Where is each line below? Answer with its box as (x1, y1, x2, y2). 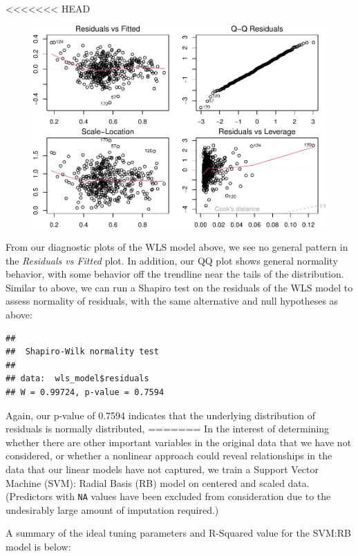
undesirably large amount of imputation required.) (6, 502, 219, 517)
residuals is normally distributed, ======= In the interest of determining (6, 421, 330, 436)
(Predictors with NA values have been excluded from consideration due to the (6, 489, 331, 504)
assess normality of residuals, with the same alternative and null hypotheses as (6, 294, 339, 308)
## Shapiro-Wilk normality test (6, 347, 159, 357)
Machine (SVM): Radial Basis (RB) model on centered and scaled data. (6, 475, 310, 490)
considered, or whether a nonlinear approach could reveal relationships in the (6, 448, 332, 463)
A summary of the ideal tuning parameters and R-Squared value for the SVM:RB (6, 526, 351, 540)
